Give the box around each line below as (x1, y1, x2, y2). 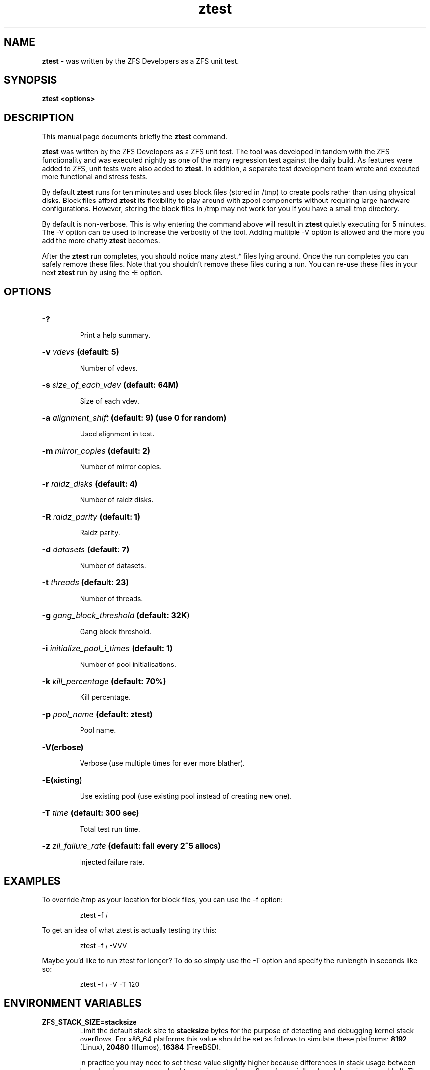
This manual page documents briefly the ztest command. (42, 132, 228, 141)
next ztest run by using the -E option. (42, 268, 163, 277)
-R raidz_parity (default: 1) (42, 512, 140, 522)
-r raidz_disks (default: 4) (42, 479, 138, 489)
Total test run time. (80, 825, 140, 834)
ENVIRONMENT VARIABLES (4, 997, 142, 1010)
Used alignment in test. (80, 430, 155, 438)
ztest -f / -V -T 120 (80, 980, 140, 988)
